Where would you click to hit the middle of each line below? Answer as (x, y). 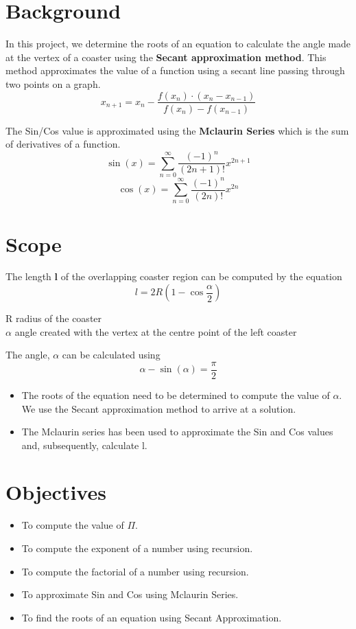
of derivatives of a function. (63, 144)
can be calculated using (111, 355)
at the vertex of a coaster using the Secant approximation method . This (166, 57)
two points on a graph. (53, 83)
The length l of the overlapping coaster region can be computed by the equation (174, 276)
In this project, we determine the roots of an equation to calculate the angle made (178, 44)
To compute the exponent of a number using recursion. (137, 548)
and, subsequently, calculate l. (84, 445)
